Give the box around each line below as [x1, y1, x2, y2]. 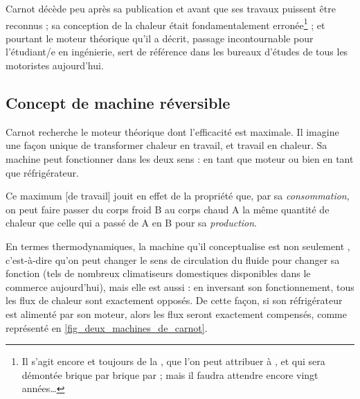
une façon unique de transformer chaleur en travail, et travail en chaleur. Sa [6, 138, 327, 152]
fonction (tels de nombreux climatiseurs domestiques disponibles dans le [6, 266, 311, 281]
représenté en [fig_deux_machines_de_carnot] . [6, 320, 208, 335]
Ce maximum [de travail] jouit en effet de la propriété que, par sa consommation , [6, 188, 350, 203]
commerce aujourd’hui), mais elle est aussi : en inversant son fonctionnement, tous [6, 279, 354, 294]
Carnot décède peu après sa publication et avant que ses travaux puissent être [6, 1, 336, 15]
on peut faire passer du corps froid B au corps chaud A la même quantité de [6, 202, 330, 216]
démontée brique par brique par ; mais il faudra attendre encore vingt [21, 367, 318, 382]
